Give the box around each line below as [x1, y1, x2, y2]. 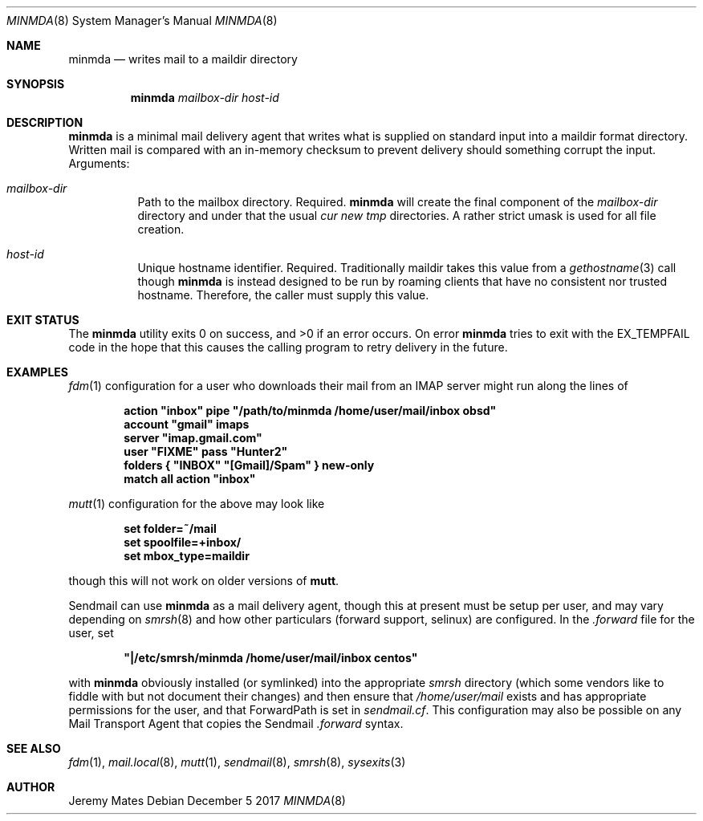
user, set [68, 626, 114, 640]
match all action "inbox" [124, 472, 256, 486]
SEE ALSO [6, 742, 61, 755]
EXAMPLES [6, 365, 68, 379]
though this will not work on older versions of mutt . [68, 574, 339, 587]
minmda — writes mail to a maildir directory [68, 52, 298, 66]
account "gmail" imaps [124, 417, 250, 431]
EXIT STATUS [6, 313, 79, 327]
